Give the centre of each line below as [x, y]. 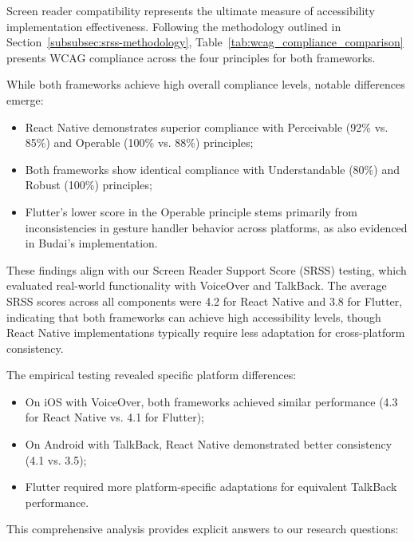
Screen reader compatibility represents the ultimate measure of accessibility [191, 10]
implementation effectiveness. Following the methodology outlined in [174, 26]
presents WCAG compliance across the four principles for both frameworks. [191, 57]
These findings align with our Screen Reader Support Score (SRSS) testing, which [207, 269]
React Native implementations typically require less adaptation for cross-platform [206, 332]
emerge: [25, 99]
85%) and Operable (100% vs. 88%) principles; [139, 142]
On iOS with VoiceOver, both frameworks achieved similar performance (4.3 [211, 401]
